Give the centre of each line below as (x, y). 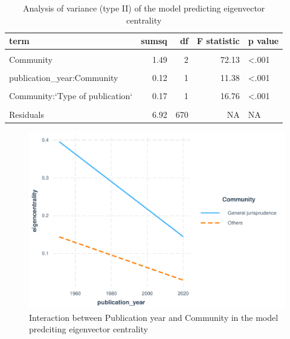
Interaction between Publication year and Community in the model (154, 317)
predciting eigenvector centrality (89, 329)
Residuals (27, 114)
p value (263, 41)
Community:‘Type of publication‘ (71, 96)
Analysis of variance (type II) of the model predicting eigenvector (144, 8)
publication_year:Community (64, 78)
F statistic (218, 41)
